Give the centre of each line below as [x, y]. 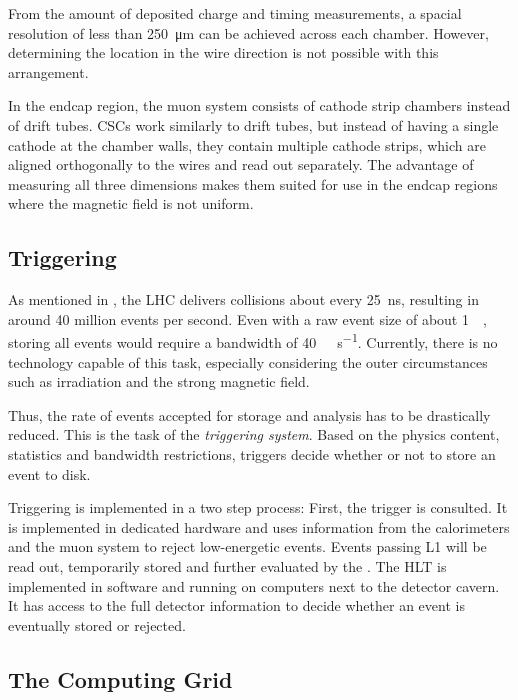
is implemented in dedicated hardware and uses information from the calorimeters [259, 526]
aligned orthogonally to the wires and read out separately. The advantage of [241, 164]
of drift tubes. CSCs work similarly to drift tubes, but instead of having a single [253, 124]
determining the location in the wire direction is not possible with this [223, 52]
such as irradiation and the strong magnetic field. [159, 381]
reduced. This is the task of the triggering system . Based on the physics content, [254, 434]
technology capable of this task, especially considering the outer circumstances [248, 361]
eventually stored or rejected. [97, 624]
